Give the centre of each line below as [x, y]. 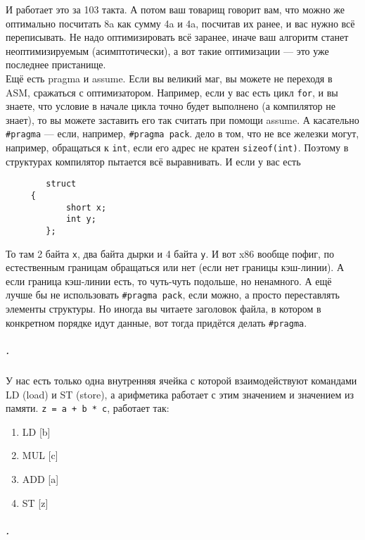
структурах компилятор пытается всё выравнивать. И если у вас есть [153, 161]
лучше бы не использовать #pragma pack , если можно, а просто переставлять [173, 295]
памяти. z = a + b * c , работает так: [88, 408]
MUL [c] [40, 455]
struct [61, 184]
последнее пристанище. [56, 64]
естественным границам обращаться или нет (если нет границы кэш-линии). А [175, 267]
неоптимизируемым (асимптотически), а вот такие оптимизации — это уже [167, 50]
